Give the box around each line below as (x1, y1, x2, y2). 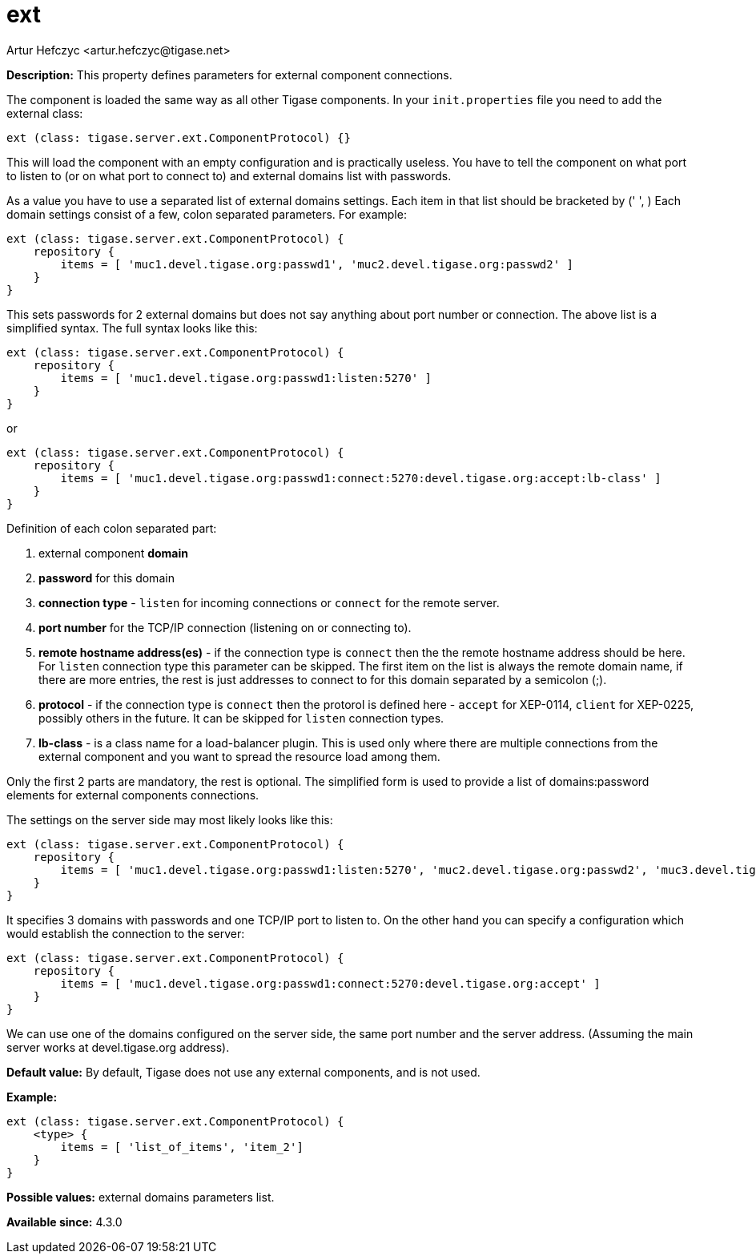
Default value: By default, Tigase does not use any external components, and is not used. (6, 1065, 481, 1079)
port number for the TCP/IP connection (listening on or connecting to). (38, 620, 412, 634)
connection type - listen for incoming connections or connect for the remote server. (38, 595, 500, 610)
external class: (6, 106, 83, 120)
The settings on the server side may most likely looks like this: (6, 812, 333, 827)
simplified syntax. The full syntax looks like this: (6, 320, 258, 335)
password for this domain (38, 570, 175, 585)
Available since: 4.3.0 (6, 1214, 123, 1229)
